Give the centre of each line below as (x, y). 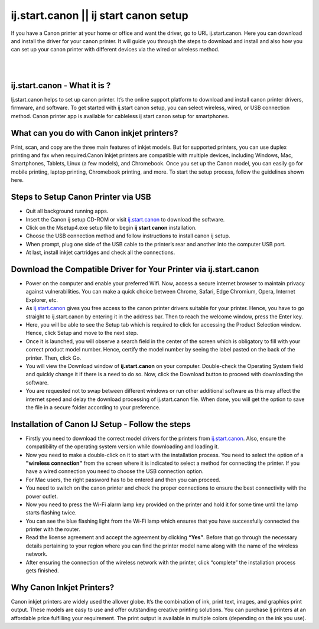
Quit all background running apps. (67, 211)
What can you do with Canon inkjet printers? (95, 133)
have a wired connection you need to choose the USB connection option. (115, 471)
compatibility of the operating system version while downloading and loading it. (122, 447)
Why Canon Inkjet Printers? (63, 587)
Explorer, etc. (42, 300)
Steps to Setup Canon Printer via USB (81, 197)
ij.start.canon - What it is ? (61, 85)
